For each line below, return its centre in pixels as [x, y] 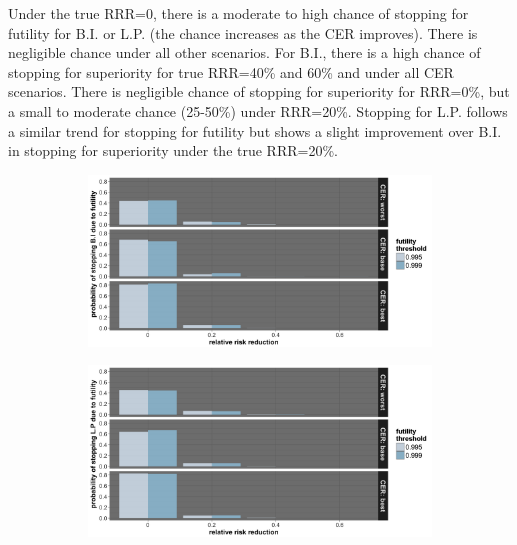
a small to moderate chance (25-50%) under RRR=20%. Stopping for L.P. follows [258, 110]
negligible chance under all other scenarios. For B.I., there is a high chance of [244, 52]
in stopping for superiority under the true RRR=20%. [173, 150]
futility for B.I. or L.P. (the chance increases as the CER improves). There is [243, 32]
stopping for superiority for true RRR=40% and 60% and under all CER [231, 71]
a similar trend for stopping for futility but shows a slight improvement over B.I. [255, 130]
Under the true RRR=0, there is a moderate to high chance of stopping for [238, 13]
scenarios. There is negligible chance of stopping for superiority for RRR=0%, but [259, 91]
